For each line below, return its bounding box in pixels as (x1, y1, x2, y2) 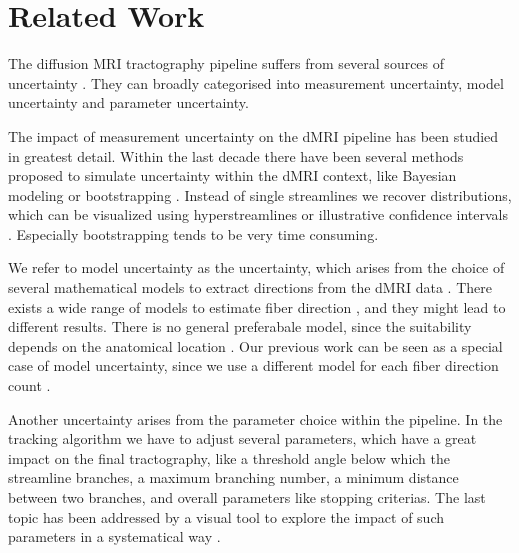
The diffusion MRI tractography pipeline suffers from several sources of (8, 53, 445, 74)
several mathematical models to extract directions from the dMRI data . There (8, 277, 492, 298)
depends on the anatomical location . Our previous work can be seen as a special (8, 335, 503, 356)
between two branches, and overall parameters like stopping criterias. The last (8, 487, 486, 507)
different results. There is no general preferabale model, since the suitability (8, 316, 472, 337)
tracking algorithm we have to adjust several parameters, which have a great (8, 428, 477, 449)
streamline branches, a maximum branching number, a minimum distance (8, 467, 459, 488)
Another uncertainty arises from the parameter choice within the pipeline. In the (8, 408, 503, 429)
